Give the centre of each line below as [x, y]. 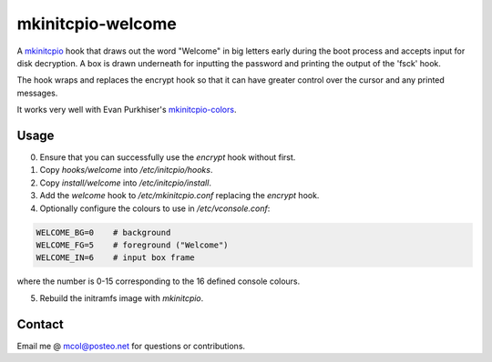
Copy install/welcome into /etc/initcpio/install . [125, 183]
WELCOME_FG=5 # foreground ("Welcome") [132, 245]
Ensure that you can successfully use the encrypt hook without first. [168, 157]
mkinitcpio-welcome [97, 24]
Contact [40, 324]
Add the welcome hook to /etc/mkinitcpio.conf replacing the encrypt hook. [179, 196]
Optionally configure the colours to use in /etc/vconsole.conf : [155, 208]
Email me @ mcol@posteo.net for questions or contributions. [131, 346]
